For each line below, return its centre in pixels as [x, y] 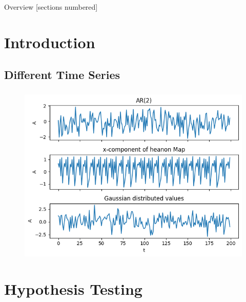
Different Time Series [62, 75]
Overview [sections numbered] [51, 7]
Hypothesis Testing [73, 288]
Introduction [50, 42]
